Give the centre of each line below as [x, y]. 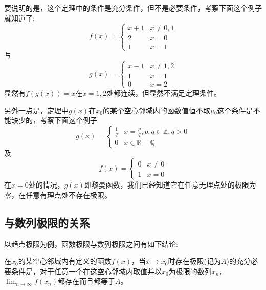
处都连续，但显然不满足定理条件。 [164, 92]
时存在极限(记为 [194, 261]
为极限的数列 [190, 271]
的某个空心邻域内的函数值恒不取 [156, 110]
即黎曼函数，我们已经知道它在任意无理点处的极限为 [170, 185]
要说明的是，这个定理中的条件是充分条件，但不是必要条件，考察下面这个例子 [133, 8]
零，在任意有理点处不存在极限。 [58, 194]
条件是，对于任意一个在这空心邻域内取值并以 [86, 271]
